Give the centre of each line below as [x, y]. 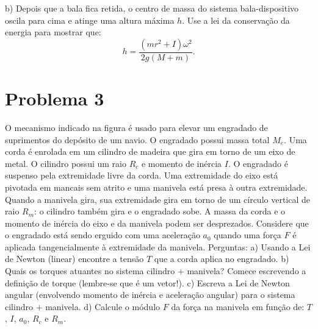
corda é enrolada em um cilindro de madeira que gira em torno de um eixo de [150, 151]
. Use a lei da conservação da [236, 20]
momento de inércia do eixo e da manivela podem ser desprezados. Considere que [157, 223]
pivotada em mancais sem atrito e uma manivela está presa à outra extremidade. [156, 187]
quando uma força [248, 235]
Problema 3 [55, 98]
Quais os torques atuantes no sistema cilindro [90, 271]
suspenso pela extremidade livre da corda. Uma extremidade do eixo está [142, 175]
